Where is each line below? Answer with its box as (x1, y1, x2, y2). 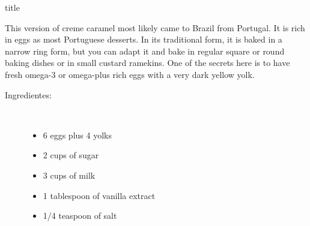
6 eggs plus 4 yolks (43, 128, 112, 141)
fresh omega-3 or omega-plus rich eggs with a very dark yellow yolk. (5, 68, 255, 80)
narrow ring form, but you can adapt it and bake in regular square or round (5, 44, 285, 57)
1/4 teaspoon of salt (43, 209, 117, 222)
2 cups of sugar (43, 149, 99, 161)
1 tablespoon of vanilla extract (43, 189, 156, 201)
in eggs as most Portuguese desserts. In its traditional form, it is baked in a (5, 33, 282, 46)
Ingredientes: (5, 88, 52, 101)
